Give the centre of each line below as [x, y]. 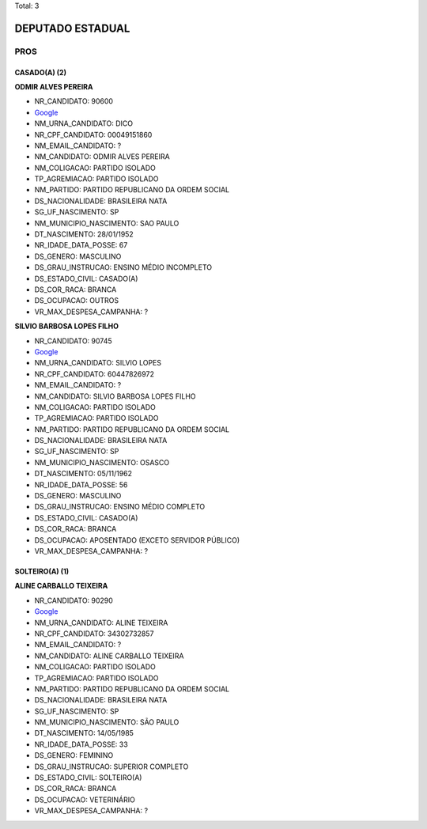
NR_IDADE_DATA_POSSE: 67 [81, 245]
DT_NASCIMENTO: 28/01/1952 [84, 234]
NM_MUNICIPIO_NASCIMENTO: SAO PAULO [107, 223]
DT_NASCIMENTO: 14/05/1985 [84, 733]
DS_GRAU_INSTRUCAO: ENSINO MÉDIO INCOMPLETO [123, 267]
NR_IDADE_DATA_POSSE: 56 [81, 485]
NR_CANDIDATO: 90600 [74, 101]
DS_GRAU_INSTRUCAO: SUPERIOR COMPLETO [111, 767]
